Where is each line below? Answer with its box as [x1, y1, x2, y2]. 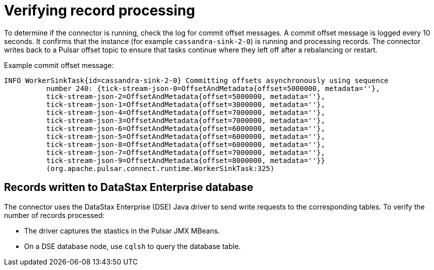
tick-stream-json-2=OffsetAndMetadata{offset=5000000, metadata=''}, [46, 92, 325, 100]
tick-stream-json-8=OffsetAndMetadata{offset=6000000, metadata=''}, [46, 140, 325, 148]
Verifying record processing [4, 2, 195, 19]
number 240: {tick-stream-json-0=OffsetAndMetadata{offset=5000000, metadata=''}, [46, 84, 380, 92]
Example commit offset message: [4, 60, 114, 69]
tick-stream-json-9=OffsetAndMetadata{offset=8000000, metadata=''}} [46, 156, 325, 164]
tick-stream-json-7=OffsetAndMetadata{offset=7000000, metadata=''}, [46, 148, 325, 156]
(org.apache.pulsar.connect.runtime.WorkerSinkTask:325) [46, 164, 275, 172]
